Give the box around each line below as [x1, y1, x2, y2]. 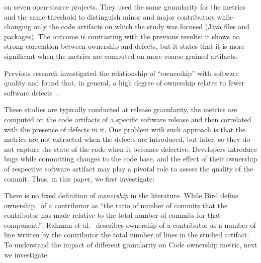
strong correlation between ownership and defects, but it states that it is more [4, 41, 245, 51]
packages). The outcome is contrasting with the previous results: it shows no [4, 31, 240, 41]
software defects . [4, 87, 58, 98]
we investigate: [4, 249, 49, 259]
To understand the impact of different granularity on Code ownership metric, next [4, 239, 257, 250]
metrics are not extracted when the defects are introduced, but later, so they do [4, 134, 250, 144]
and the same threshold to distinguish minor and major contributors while [4, 11, 233, 22]
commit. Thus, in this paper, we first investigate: [4, 173, 155, 184]
